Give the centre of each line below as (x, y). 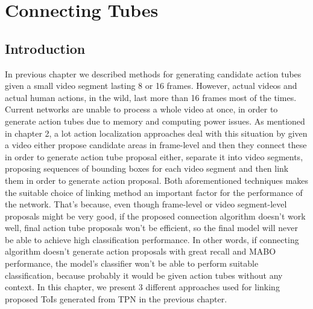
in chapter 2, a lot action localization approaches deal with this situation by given (156, 133)
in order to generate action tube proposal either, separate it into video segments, (154, 156)
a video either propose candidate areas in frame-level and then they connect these (156, 145)
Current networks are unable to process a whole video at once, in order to (141, 109)
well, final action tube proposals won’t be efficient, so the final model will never (152, 228)
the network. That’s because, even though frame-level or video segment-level (146, 204)
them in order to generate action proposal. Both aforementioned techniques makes (157, 180)
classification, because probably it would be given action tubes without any (144, 275)
